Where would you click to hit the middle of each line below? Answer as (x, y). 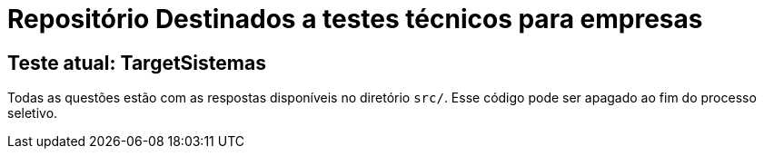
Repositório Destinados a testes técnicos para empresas (355, 19)
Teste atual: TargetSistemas (137, 63)
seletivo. (33, 113)
